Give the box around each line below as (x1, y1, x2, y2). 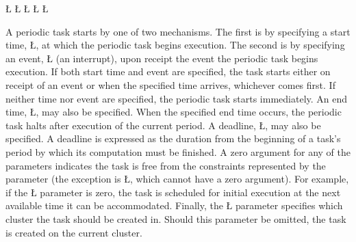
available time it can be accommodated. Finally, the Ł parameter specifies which (5, 198, 343, 213)
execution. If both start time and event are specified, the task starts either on (5, 64, 331, 79)
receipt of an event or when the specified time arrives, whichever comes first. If (5, 77, 335, 92)
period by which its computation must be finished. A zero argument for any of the (5, 144, 351, 159)
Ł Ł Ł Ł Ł (5, 1, 49, 15)
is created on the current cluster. (5, 225, 142, 239)
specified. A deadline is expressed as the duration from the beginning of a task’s (5, 131, 341, 146)
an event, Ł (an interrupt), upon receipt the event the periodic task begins (5, 51, 318, 65)
